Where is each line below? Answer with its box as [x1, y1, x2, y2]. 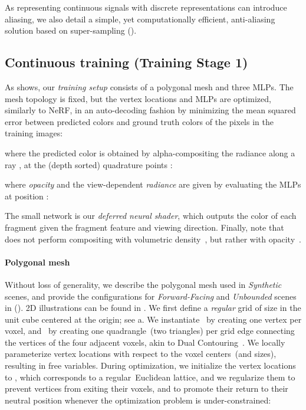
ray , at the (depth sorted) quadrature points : [5, 158, 173, 170]
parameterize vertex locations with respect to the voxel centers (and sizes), [5, 347, 277, 360]
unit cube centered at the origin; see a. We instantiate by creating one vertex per [5, 313, 302, 325]
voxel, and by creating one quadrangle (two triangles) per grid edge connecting [5, 324, 295, 337]
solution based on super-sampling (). [5, 24, 137, 37]
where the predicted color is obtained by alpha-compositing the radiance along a [5, 146, 295, 159]
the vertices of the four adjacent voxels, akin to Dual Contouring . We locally [5, 336, 285, 348]
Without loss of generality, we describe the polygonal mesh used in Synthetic [5, 278, 282, 290]
